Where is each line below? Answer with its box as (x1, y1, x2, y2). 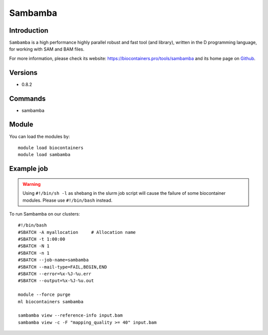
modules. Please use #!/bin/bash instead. (22, 197, 113, 203)
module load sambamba (18, 152, 70, 158)
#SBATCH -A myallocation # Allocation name (18, 229, 136, 235)
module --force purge (18, 292, 70, 297)
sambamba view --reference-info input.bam (18, 313, 123, 318)
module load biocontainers (18, 145, 84, 151)
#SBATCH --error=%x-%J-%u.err (18, 271, 92, 277)
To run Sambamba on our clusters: (9, 211, 80, 217)
